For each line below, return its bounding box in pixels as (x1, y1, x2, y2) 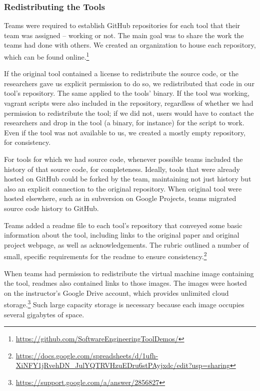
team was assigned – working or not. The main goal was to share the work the (4, 30, 244, 40)
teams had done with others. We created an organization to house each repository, (4, 40, 256, 50)
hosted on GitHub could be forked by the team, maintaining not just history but (4, 173, 251, 184)
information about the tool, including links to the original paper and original (4, 230, 239, 240)
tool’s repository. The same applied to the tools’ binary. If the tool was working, (4, 88, 249, 98)
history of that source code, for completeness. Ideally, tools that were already (4, 163, 240, 174)
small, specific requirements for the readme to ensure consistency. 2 (4, 250, 207, 261)
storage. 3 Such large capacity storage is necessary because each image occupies (4, 298, 244, 310)
